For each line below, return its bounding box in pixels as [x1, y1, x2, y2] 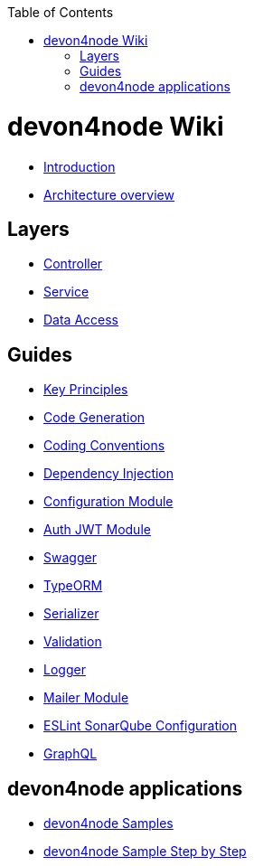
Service [43, 284, 89, 300]
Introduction [43, 158, 116, 174]
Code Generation [43, 409, 146, 426]
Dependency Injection [43, 466, 174, 482]
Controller [43, 256, 103, 272]
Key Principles [43, 381, 128, 398]
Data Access [43, 312, 119, 328]
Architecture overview [43, 186, 174, 202]
